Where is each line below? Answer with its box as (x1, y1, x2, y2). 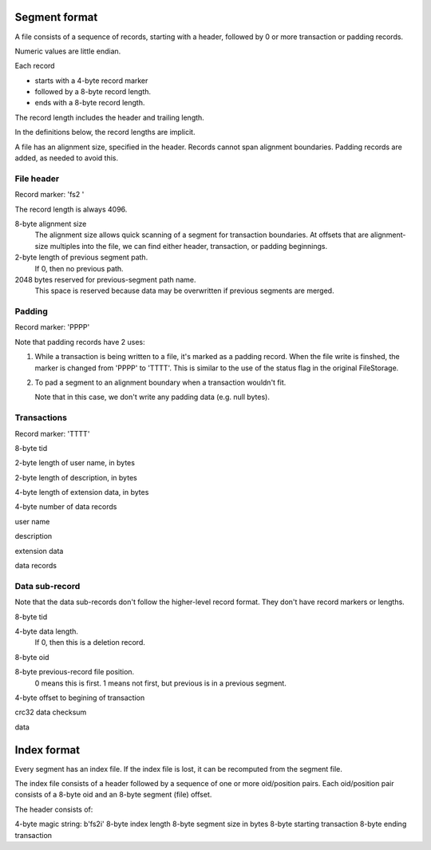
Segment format (14, 10, 98, 24)
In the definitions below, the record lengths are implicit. (14, 128, 196, 137)
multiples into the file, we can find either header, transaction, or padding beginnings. (49, 241, 327, 251)
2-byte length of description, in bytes (14, 472, 137, 482)
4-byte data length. (14, 627, 79, 636)
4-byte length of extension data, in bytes (14, 488, 149, 497)
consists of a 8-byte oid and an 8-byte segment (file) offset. (14, 790, 212, 800)
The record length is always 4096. (14, 204, 128, 214)
